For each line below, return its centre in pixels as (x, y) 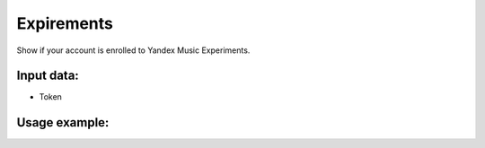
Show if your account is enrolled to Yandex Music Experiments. (133, 50)
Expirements (65, 23)
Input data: (48, 76)
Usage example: (63, 122)
